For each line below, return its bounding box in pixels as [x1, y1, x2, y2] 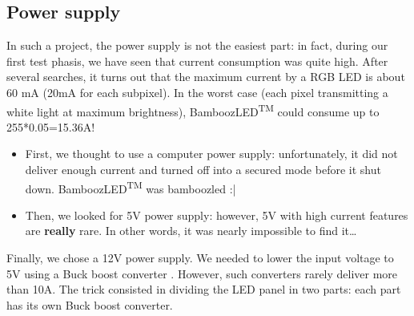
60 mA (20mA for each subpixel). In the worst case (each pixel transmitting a [6, 83, 388, 100]
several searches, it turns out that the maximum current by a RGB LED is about [6, 68, 405, 85]
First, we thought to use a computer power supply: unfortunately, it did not [25, 145, 398, 162]
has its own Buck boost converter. [6, 296, 173, 313]
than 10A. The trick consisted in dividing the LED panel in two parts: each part [6, 281, 401, 298]
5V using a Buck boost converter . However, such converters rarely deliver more [6, 265, 398, 282]
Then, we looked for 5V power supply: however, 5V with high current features [25, 206, 408, 223]
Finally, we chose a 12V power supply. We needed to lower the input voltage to [6, 249, 394, 266]
